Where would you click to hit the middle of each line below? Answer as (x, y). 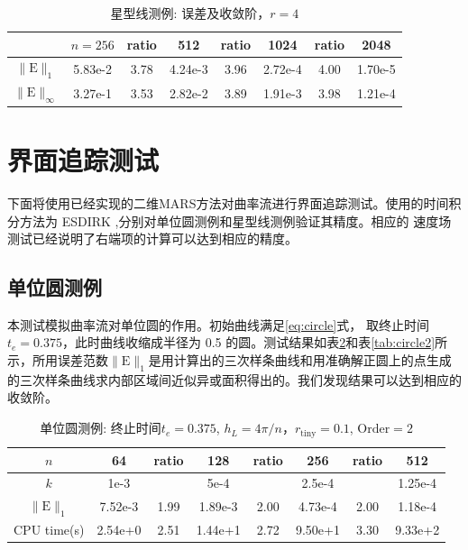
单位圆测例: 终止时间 (101, 428)
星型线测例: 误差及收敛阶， (190, 13)
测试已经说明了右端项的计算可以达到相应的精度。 (152, 238)
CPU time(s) (49, 530)
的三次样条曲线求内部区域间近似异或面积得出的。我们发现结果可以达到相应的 (234, 379)
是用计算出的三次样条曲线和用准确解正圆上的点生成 (300, 360)
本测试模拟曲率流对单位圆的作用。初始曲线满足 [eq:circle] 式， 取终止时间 (218, 324)
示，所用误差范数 (58, 360)
